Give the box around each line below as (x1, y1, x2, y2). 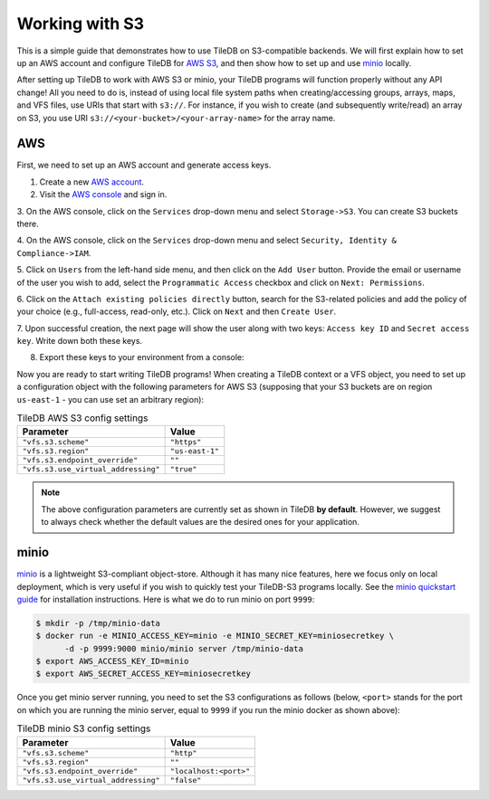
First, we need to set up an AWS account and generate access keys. (16, 159, 272, 171)
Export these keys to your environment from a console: (39, 352, 244, 363)
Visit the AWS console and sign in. (39, 189, 168, 200)
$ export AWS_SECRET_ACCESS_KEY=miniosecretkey (35, 669, 251, 679)
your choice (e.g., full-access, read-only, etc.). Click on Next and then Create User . (16, 306, 337, 317)
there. (16, 218, 40, 229)
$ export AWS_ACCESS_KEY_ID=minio (35, 656, 189, 667)
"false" (169, 775, 202, 785)
